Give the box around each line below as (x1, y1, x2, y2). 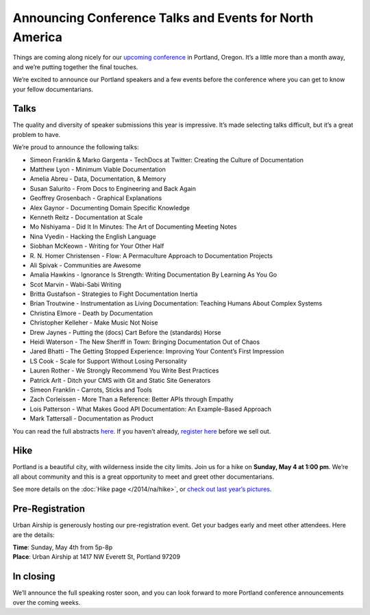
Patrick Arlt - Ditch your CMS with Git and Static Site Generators (29, 376, 211, 384)
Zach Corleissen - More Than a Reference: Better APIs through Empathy (29, 395, 234, 403)
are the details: (12, 531, 55, 539)
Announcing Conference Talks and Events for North (12, 10, 314, 25)
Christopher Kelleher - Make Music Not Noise (29, 318, 158, 327)
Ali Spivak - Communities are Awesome (29, 261, 141, 269)
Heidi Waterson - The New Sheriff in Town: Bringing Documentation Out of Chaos (29, 338, 260, 346)
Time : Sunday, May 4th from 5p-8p (12, 543, 113, 551)
